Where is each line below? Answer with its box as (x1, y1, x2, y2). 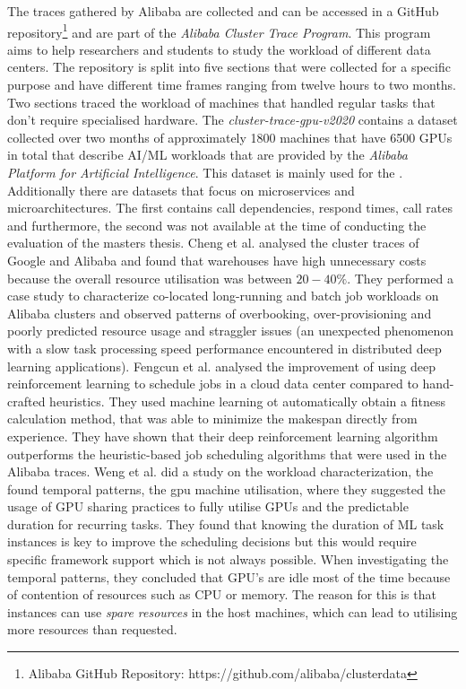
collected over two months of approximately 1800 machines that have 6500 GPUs (7, 127, 453, 146)
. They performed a (347, 268, 453, 287)
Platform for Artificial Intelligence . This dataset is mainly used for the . (7, 163, 403, 181)
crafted (7, 391, 46, 410)
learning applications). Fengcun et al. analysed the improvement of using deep (7, 356, 436, 375)
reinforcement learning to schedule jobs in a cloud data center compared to (7, 374, 419, 393)
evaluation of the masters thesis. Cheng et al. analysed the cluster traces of (7, 233, 419, 252)
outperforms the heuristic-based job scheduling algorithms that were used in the (7, 444, 447, 463)
